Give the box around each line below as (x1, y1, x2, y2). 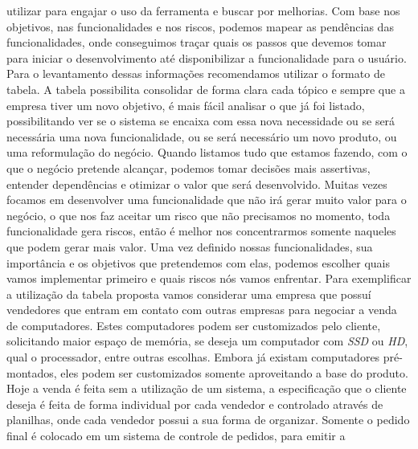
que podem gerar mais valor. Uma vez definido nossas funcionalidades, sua (6, 238, 373, 255)
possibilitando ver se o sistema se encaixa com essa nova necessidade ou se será (6, 112, 395, 129)
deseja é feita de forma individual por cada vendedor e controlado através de (6, 395, 383, 412)
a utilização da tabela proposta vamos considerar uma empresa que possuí (6, 285, 371, 302)
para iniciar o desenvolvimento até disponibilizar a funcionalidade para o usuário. (6, 49, 407, 66)
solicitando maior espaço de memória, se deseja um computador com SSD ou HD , (6, 333, 408, 349)
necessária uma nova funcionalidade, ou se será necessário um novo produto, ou (6, 128, 397, 145)
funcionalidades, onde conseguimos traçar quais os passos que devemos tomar (6, 34, 387, 51)
